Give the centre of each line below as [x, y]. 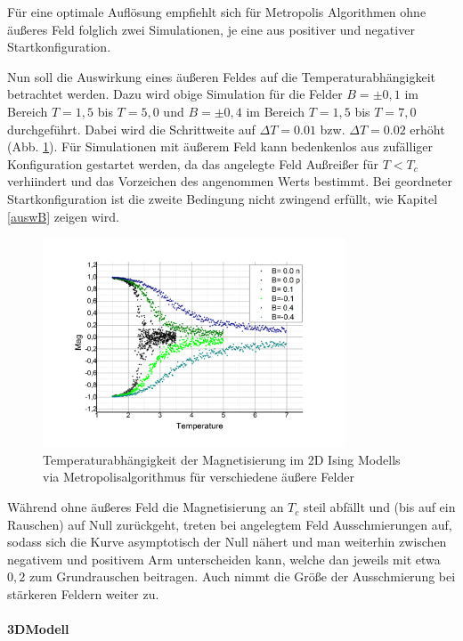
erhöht [427, 129]
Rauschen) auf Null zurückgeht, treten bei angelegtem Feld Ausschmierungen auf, [230, 524]
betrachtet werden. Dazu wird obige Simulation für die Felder [175, 94]
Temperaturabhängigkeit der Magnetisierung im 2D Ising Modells [222, 459]
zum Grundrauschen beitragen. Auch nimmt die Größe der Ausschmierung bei [242, 576]
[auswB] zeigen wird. [63, 216]
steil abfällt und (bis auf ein [379, 507]
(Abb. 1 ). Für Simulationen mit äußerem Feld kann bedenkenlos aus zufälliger [220, 146]
